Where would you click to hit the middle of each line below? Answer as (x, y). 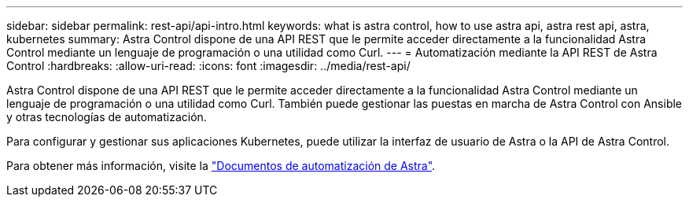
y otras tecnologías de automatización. (107, 117)
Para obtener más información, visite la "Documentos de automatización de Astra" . (221, 166)
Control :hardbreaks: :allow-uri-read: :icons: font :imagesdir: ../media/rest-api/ (208, 66)
